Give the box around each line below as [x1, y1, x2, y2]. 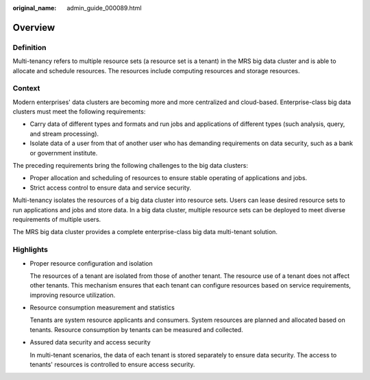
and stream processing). [29, 129, 99, 138]
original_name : [12, 4, 57, 12]
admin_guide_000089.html [66, 4, 142, 12]
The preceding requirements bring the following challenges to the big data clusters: [12, 162, 248, 170]
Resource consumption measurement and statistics [29, 303, 175, 312]
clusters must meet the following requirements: [12, 107, 146, 116]
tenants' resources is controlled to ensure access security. [29, 360, 195, 369]
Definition [12, 42, 47, 52]
